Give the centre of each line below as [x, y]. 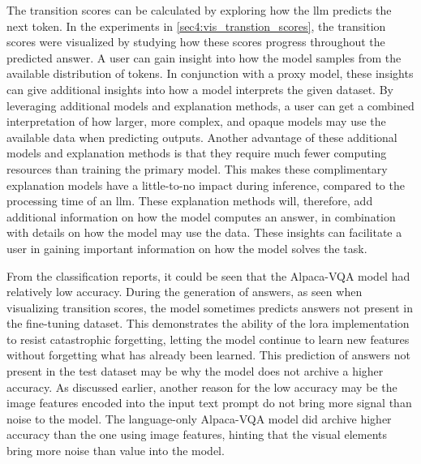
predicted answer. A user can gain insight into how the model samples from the [204, 57]
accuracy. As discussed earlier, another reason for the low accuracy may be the [202, 387]
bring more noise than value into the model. [116, 451]
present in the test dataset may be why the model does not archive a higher [195, 371]
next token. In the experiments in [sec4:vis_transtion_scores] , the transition [196, 26]
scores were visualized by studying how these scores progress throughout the [196, 42]
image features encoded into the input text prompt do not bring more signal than [209, 403]
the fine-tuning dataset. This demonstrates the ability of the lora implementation [208, 323]
